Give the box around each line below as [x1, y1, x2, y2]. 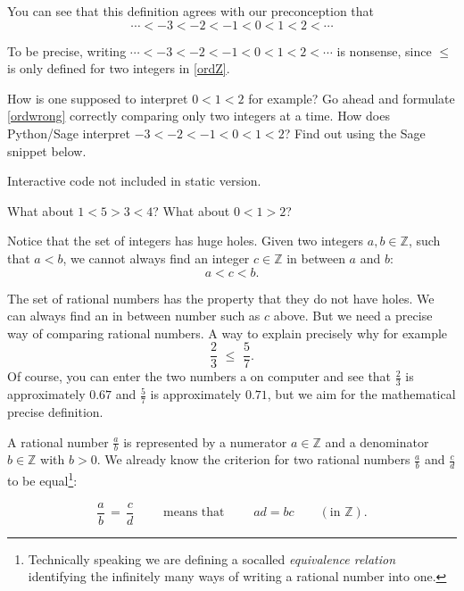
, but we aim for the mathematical [267, 385, 456, 404]
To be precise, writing [7, 41, 127, 60]
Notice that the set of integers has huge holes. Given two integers [7, 231, 364, 250]
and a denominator [325, 432, 429, 451]
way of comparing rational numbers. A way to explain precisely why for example [7, 323, 448, 342]
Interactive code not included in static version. [7, 171, 261, 190]
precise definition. [7, 403, 104, 421]
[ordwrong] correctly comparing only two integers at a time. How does [7, 106, 390, 125]
